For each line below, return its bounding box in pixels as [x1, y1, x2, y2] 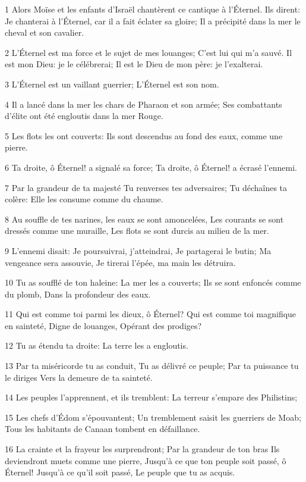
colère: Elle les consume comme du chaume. [5, 193, 163, 205]
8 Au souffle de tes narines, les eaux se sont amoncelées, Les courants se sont [5, 212, 284, 225]
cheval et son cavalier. [5, 26, 84, 39]
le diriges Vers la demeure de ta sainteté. [5, 371, 153, 383]
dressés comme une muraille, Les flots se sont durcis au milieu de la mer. [5, 224, 269, 237]
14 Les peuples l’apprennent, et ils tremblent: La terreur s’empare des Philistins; [5, 391, 298, 403]
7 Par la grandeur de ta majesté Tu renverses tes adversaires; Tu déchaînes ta [5, 181, 288, 193]
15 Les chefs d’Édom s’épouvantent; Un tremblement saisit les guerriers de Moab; [5, 411, 301, 423]
